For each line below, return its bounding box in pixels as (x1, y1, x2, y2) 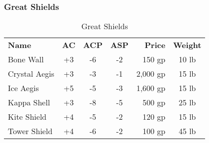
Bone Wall (8, 53, 44, 65)
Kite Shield (8, 111, 47, 123)
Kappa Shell (8, 96, 50, 108)
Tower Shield (8, 125, 53, 137)
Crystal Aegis (8, 68, 54, 80)
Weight (173, 39, 202, 51)
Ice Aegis (8, 82, 39, 94)
